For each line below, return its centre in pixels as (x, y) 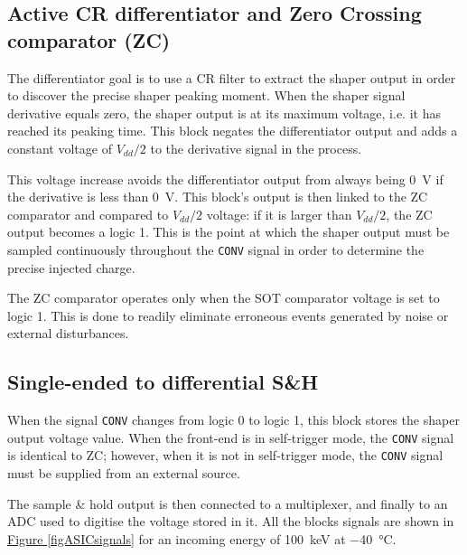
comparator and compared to (88, 214)
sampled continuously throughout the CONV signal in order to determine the (216, 249)
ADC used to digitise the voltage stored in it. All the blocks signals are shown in (231, 521)
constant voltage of (60, 148)
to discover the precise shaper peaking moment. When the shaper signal (206, 95)
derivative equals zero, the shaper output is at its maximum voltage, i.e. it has (224, 113)
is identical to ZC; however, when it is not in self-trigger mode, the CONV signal (225, 455)
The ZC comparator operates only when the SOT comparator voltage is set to (224, 298)
